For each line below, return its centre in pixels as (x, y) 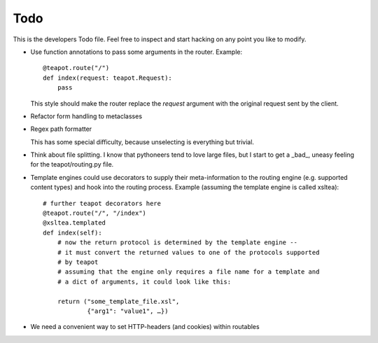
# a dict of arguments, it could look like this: (144, 281)
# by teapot (78, 262)
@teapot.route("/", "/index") (95, 213)
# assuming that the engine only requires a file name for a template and (188, 272)
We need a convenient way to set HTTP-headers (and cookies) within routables (145, 327)
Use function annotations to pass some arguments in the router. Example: (136, 52)
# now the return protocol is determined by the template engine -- (177, 243)
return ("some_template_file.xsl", (118, 301)
